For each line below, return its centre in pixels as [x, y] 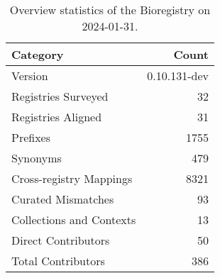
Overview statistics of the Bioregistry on [110, 10]
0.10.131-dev [178, 76]
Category [38, 54]
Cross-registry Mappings [72, 178]
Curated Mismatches [63, 199]
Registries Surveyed [60, 96]
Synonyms [37, 158]
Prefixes [31, 137]
